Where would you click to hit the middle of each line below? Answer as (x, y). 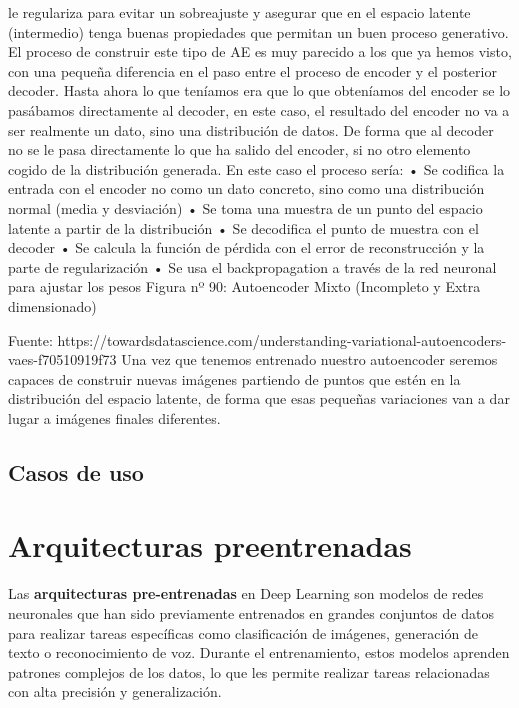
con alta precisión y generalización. (115, 691)
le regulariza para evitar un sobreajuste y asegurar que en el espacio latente (239, 12)
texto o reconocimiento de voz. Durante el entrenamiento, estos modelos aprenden (259, 652)
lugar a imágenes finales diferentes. (114, 417)
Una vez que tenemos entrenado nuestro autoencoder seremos (309, 359)
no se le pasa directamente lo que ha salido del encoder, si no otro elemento (239, 149)
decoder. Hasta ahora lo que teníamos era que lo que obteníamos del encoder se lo (259, 90)
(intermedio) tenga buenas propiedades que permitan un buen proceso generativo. (258, 31)
